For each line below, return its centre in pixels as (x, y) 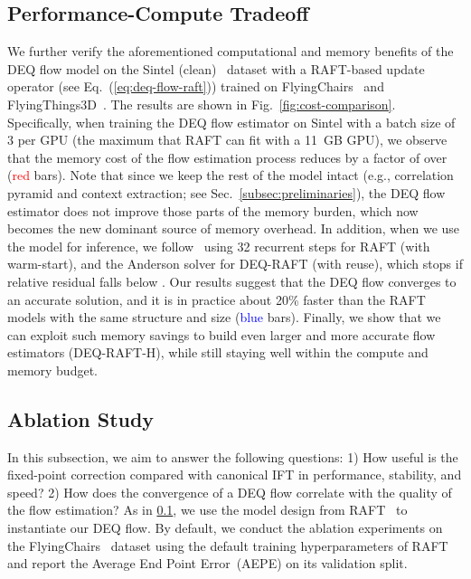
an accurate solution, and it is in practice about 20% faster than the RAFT (217, 299)
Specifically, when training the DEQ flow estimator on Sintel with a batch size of (231, 122)
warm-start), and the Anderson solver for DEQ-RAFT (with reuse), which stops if (235, 264)
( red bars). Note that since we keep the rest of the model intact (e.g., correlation (231, 175)
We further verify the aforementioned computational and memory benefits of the (231, 51)
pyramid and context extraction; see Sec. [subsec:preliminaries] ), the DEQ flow (226, 192)
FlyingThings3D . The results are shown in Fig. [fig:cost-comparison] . (202, 104)
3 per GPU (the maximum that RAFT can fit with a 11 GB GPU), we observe (227, 140)
